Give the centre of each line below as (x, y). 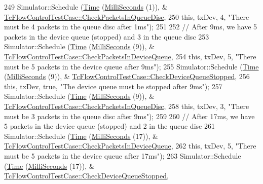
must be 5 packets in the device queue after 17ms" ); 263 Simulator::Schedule (123, 155)
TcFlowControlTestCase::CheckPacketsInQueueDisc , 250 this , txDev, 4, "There (127, 16)
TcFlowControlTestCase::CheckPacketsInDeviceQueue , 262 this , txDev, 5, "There (130, 146)
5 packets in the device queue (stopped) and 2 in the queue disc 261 (109, 126)
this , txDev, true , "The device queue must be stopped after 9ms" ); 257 (113, 86)
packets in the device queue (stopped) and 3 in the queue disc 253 (107, 36)
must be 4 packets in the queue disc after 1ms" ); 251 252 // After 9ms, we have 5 (131, 27)
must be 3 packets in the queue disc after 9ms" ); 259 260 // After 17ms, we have (129, 116)
